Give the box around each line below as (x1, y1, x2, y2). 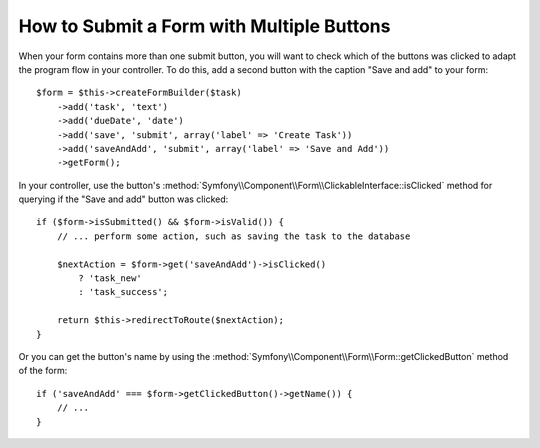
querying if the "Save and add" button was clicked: (18, 193, 229, 205)
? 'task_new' (78, 273, 142, 284)
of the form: (18, 365, 68, 377)
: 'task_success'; (78, 286, 169, 298)
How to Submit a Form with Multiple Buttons (18, 15, 391, 37)
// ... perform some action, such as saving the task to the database (56, 230, 411, 242)
